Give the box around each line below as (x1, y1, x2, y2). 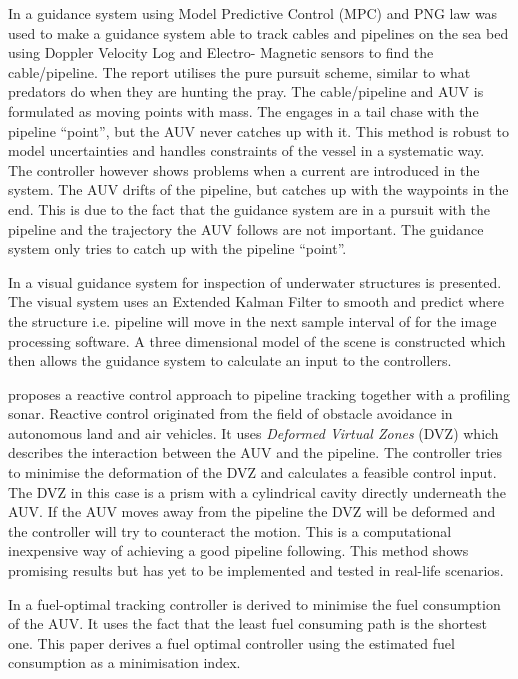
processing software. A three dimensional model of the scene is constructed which (8, 330, 506, 351)
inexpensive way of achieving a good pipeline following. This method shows (8, 540, 469, 561)
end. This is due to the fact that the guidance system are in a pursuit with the (8, 198, 490, 219)
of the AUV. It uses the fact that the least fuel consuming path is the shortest (8, 613, 487, 634)
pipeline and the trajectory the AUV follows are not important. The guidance (8, 218, 484, 239)
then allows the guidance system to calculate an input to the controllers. (8, 350, 452, 371)
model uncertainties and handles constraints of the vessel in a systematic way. (8, 140, 485, 161)
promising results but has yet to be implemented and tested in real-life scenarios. (8, 560, 504, 581)
